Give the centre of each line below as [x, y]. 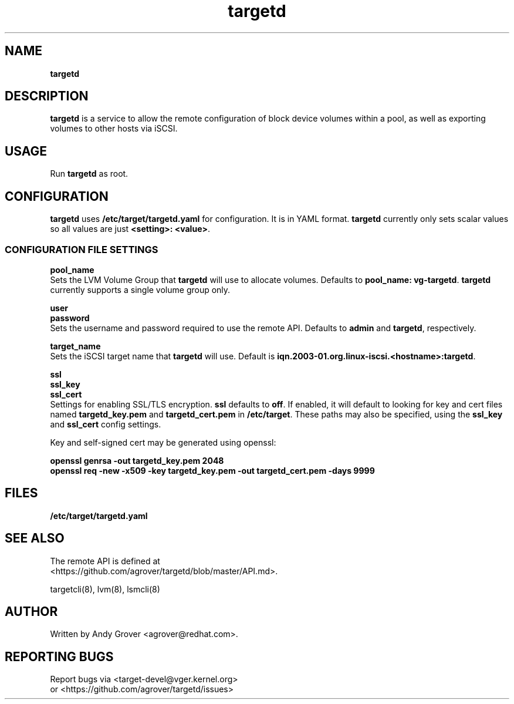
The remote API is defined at [105, 561]
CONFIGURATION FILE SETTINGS [82, 249]
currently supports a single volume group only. [140, 289]
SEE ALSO [35, 538]
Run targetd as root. [89, 174]
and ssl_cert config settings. [106, 424]
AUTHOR [31, 611]
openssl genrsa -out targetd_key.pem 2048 [137, 460]
